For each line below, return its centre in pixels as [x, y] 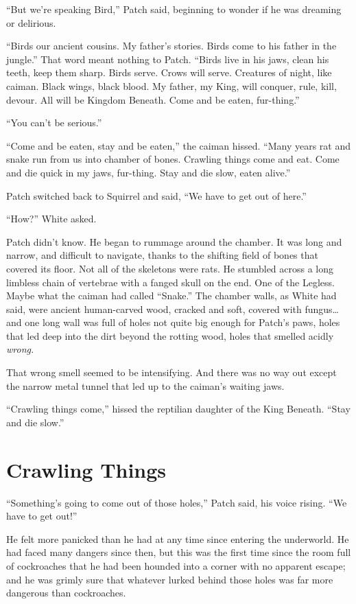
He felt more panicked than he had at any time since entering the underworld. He [178, 538]
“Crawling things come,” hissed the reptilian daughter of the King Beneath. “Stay [178, 409]
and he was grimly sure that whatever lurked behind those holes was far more [170, 579]
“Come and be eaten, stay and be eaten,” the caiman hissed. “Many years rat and [179, 145]
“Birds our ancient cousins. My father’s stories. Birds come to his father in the [171, 46]
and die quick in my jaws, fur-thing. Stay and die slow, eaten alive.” [149, 172]
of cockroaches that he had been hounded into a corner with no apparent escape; [176, 565]
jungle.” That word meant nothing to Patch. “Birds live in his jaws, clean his [168, 59]
